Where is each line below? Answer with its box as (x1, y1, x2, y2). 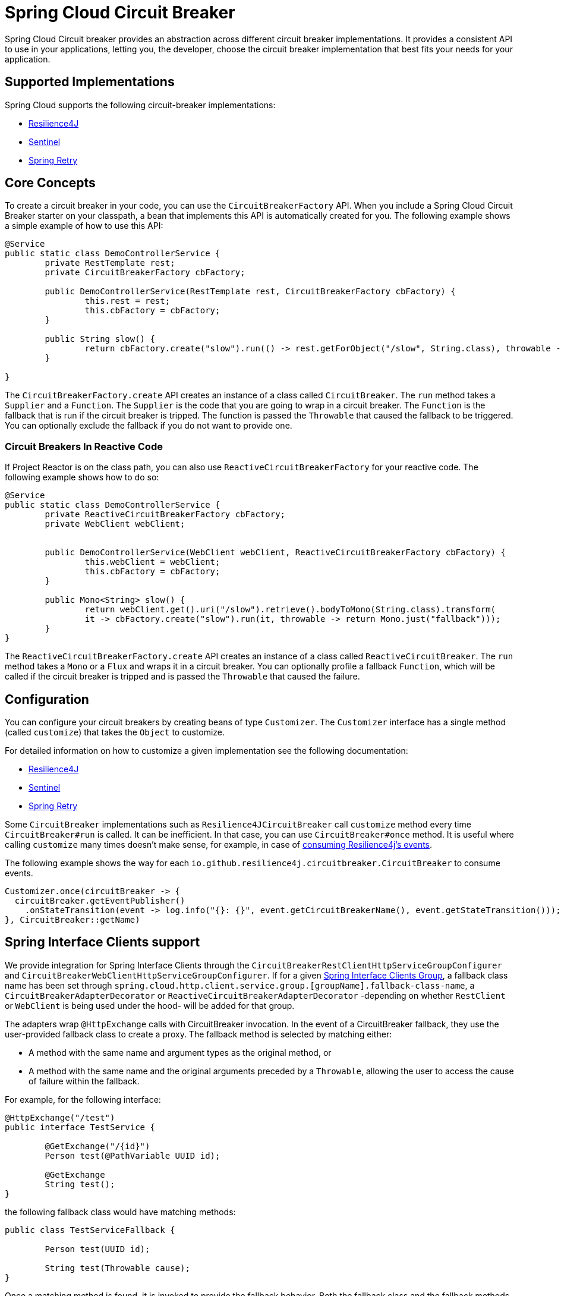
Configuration (5, 691, 89, 707)
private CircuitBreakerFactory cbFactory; (45, 268, 245, 278)
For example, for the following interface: (5, 1094, 161, 1105)
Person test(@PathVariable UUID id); (45, 1150, 220, 1160)
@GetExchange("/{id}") (45, 1141, 150, 1151)
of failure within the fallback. (29, 1075, 140, 1086)
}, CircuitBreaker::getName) (5, 915, 140, 925)
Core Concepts (5, 175, 96, 191)
